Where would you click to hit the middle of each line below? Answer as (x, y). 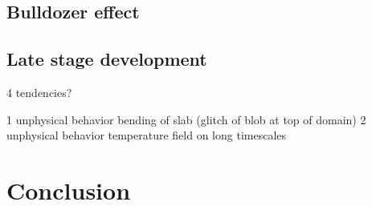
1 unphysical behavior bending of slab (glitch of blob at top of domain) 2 (186, 119)
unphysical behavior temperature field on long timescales (147, 135)
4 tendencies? (39, 92)
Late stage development (107, 59)
